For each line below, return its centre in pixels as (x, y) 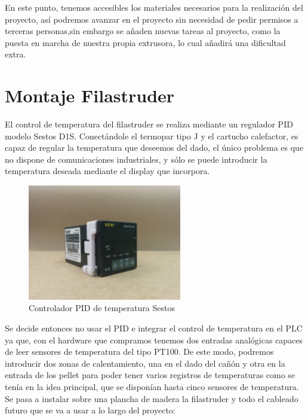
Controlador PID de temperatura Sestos (102, 308)
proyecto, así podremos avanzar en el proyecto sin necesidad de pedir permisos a (152, 19)
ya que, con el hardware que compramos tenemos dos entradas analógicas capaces (154, 340)
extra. (16, 54)
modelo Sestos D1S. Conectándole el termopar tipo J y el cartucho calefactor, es (152, 136)
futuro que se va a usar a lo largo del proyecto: (90, 410)
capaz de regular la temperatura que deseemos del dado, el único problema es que (154, 147)
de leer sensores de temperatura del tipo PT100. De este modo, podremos (139, 351)
